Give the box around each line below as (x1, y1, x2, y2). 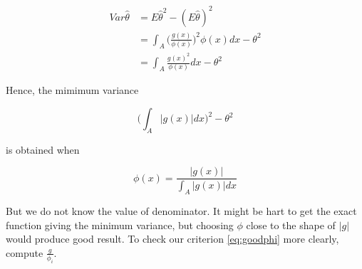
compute (6, 245, 43, 260)
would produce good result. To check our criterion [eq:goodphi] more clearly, (6, 231, 339, 246)
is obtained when (6, 142, 80, 157)
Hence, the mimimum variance (6, 83, 139, 97)
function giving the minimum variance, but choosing (6, 217, 234, 232)
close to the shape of (246, 217, 336, 232)
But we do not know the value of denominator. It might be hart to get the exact (6, 204, 357, 218)
